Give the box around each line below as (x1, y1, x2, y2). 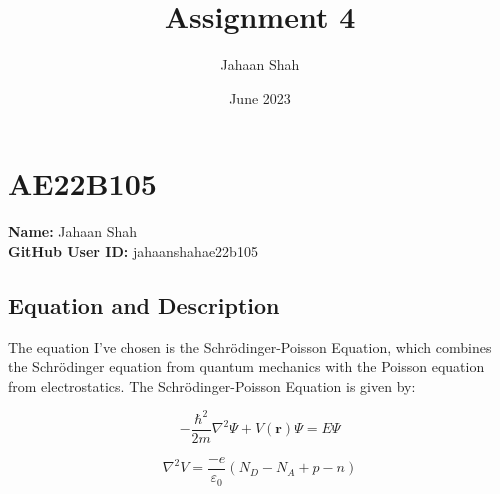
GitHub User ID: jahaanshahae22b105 (8, 240, 258, 261)
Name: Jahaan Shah (8, 221, 138, 242)
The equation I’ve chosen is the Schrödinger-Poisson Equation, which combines (8, 336, 492, 357)
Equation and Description (8, 289, 280, 320)
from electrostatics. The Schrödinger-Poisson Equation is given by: (8, 375, 416, 396)
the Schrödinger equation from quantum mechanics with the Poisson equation (8, 356, 485, 377)
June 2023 (229, 87, 291, 108)
